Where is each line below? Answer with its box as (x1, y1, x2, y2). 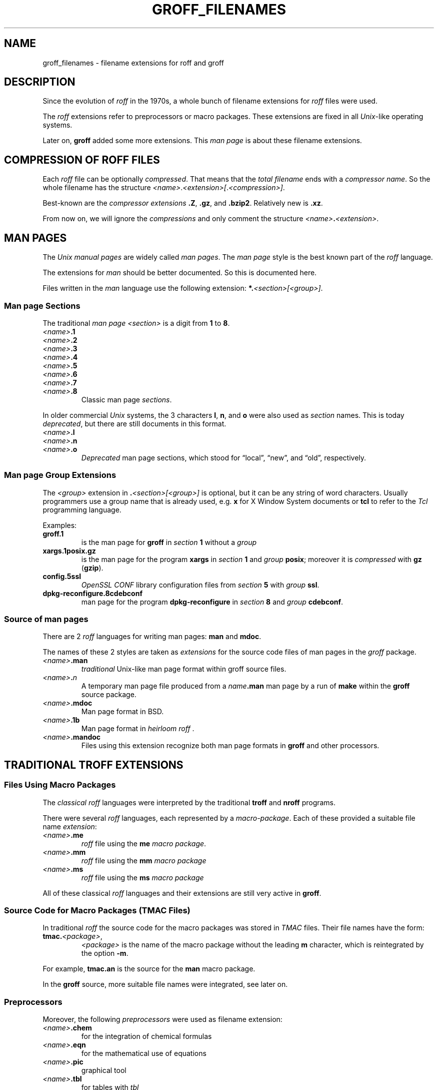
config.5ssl (42, 572, 81, 581)
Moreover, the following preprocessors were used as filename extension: (42, 1015, 282, 1024)
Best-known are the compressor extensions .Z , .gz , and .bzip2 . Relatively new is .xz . (42, 199, 323, 208)
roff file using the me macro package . (81, 839, 206, 848)
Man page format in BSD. (81, 707, 164, 716)
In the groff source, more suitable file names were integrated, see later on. (42, 980, 288, 989)
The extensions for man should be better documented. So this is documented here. (42, 268, 317, 277)
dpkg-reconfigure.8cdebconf (42, 589, 142, 598)
